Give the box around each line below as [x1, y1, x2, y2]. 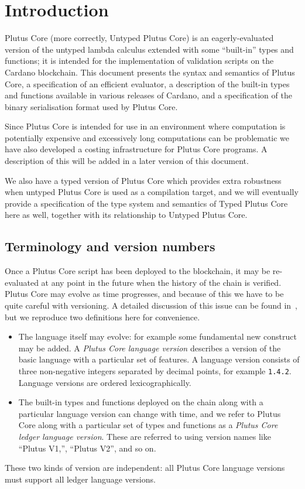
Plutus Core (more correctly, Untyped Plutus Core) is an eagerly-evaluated [5, 32, 274, 44]
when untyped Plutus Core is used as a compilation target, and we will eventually [5, 186, 299, 198]
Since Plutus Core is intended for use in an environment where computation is [5, 120, 286, 132]
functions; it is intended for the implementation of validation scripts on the [5, 54, 274, 67]
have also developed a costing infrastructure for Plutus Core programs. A [5, 143, 268, 155]
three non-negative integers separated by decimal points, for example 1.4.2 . [18, 364, 292, 377]
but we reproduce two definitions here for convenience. [5, 310, 200, 323]
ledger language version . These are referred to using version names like [18, 430, 271, 443]
